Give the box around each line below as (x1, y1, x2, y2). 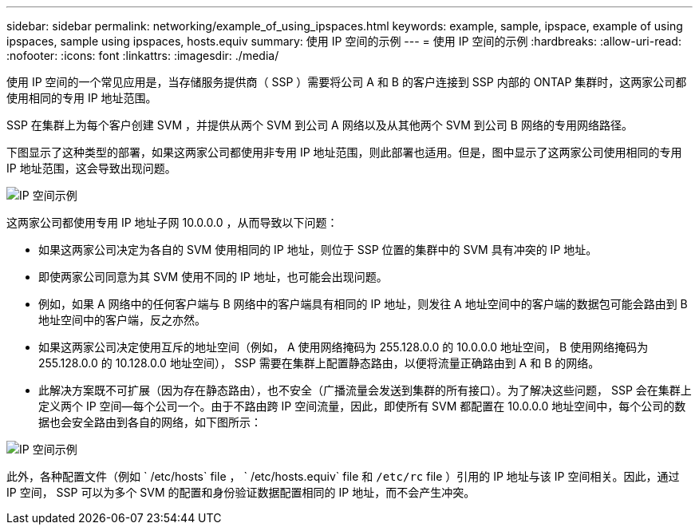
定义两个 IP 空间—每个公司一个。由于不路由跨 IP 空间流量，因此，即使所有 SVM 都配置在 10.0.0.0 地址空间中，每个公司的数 (38, 399, 686, 413)
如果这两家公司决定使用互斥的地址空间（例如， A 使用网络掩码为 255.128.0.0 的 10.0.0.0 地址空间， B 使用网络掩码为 (38, 340, 649, 354)
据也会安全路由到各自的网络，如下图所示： (38, 415, 262, 429)
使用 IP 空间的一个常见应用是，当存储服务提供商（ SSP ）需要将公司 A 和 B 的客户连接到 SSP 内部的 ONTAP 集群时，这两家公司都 (6, 75, 687, 89)
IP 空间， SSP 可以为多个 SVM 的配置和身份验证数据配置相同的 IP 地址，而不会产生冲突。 (6, 485, 476, 499)
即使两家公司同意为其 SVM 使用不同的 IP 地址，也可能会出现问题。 (38, 270, 388, 283)
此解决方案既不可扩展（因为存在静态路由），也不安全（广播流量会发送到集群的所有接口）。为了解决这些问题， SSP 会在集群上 (38, 383, 692, 397)
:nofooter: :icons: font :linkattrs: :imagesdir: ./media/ (6, 49, 279, 62)
